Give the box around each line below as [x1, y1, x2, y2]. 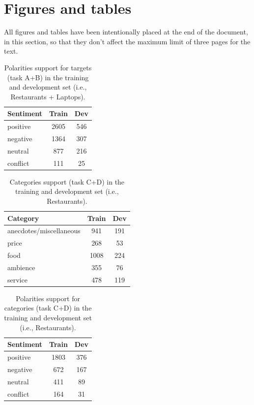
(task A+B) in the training [7, 72, 89, 82]
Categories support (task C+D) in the [9, 176, 125, 187]
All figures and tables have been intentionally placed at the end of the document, [4, 27, 248, 37]
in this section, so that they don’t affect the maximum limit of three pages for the [4, 36, 251, 46]
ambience [7, 262, 35, 272]
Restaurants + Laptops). [10, 91, 85, 101]
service [7, 274, 28, 284]
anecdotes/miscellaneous [7, 225, 81, 236]
